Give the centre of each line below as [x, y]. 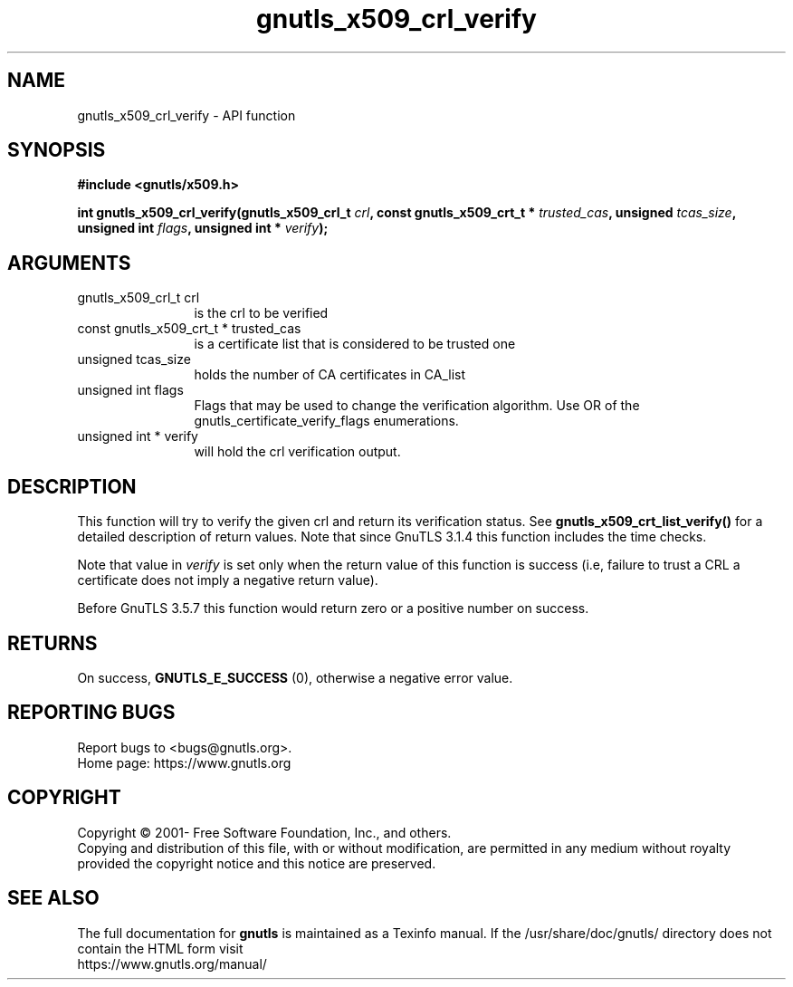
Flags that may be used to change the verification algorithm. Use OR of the [417, 406]
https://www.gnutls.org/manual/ [172, 963]
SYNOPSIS [57, 150]
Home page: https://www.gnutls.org [184, 762]
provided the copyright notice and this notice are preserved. [257, 863]
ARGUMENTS [69, 263]
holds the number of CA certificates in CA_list [330, 375]
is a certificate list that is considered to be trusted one [355, 344]
